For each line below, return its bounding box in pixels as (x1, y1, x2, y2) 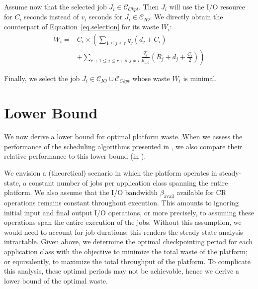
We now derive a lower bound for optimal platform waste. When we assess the (4, 131, 243, 142)
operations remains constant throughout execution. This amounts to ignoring (4, 197, 239, 208)
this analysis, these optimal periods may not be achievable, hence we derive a (4, 266, 239, 276)
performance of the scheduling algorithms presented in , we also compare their (4, 141, 242, 151)
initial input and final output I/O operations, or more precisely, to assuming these (4, 207, 255, 217)
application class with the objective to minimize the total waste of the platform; (4, 246, 248, 257)
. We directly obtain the (150, 11, 223, 22)
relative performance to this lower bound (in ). (4, 151, 146, 161)
